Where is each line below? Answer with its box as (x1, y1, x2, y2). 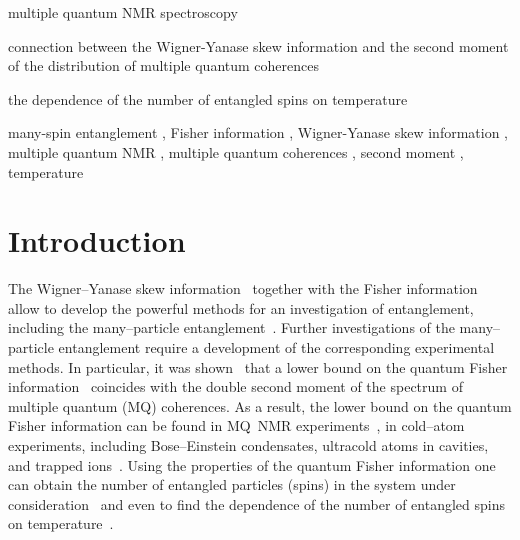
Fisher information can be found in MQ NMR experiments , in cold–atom (8, 415, 465, 436)
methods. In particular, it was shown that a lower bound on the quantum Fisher (8, 356, 508, 377)
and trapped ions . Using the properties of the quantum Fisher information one (8, 454, 496, 475)
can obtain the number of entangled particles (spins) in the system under (8, 474, 456, 495)
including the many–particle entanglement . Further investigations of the (8, 317, 455, 338)
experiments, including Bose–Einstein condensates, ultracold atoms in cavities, (8, 435, 489, 456)
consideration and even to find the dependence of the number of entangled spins (8, 493, 505, 514)
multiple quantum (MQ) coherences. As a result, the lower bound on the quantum (8, 395, 512, 416)
